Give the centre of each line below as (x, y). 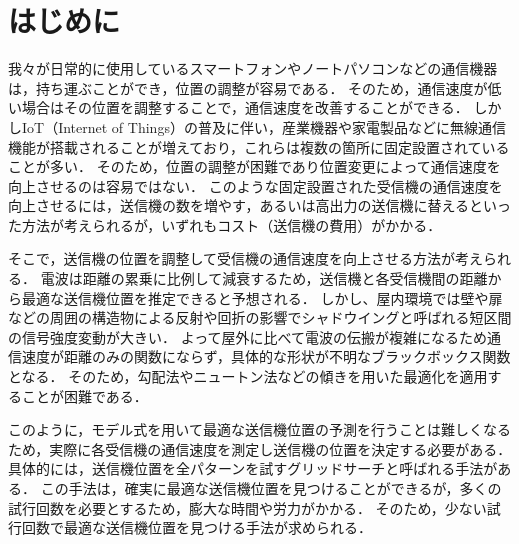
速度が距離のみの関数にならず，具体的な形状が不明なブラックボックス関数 (266, 356)
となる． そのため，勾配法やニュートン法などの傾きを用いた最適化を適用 (248, 376)
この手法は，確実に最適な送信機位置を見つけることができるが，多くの (271, 488)
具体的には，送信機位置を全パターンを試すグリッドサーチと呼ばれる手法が (253, 468)
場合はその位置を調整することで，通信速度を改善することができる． (245, 107)
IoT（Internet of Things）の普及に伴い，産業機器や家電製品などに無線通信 (263, 126)
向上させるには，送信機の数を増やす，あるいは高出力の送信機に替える (239, 205)
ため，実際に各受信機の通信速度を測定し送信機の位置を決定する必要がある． (260, 448)
